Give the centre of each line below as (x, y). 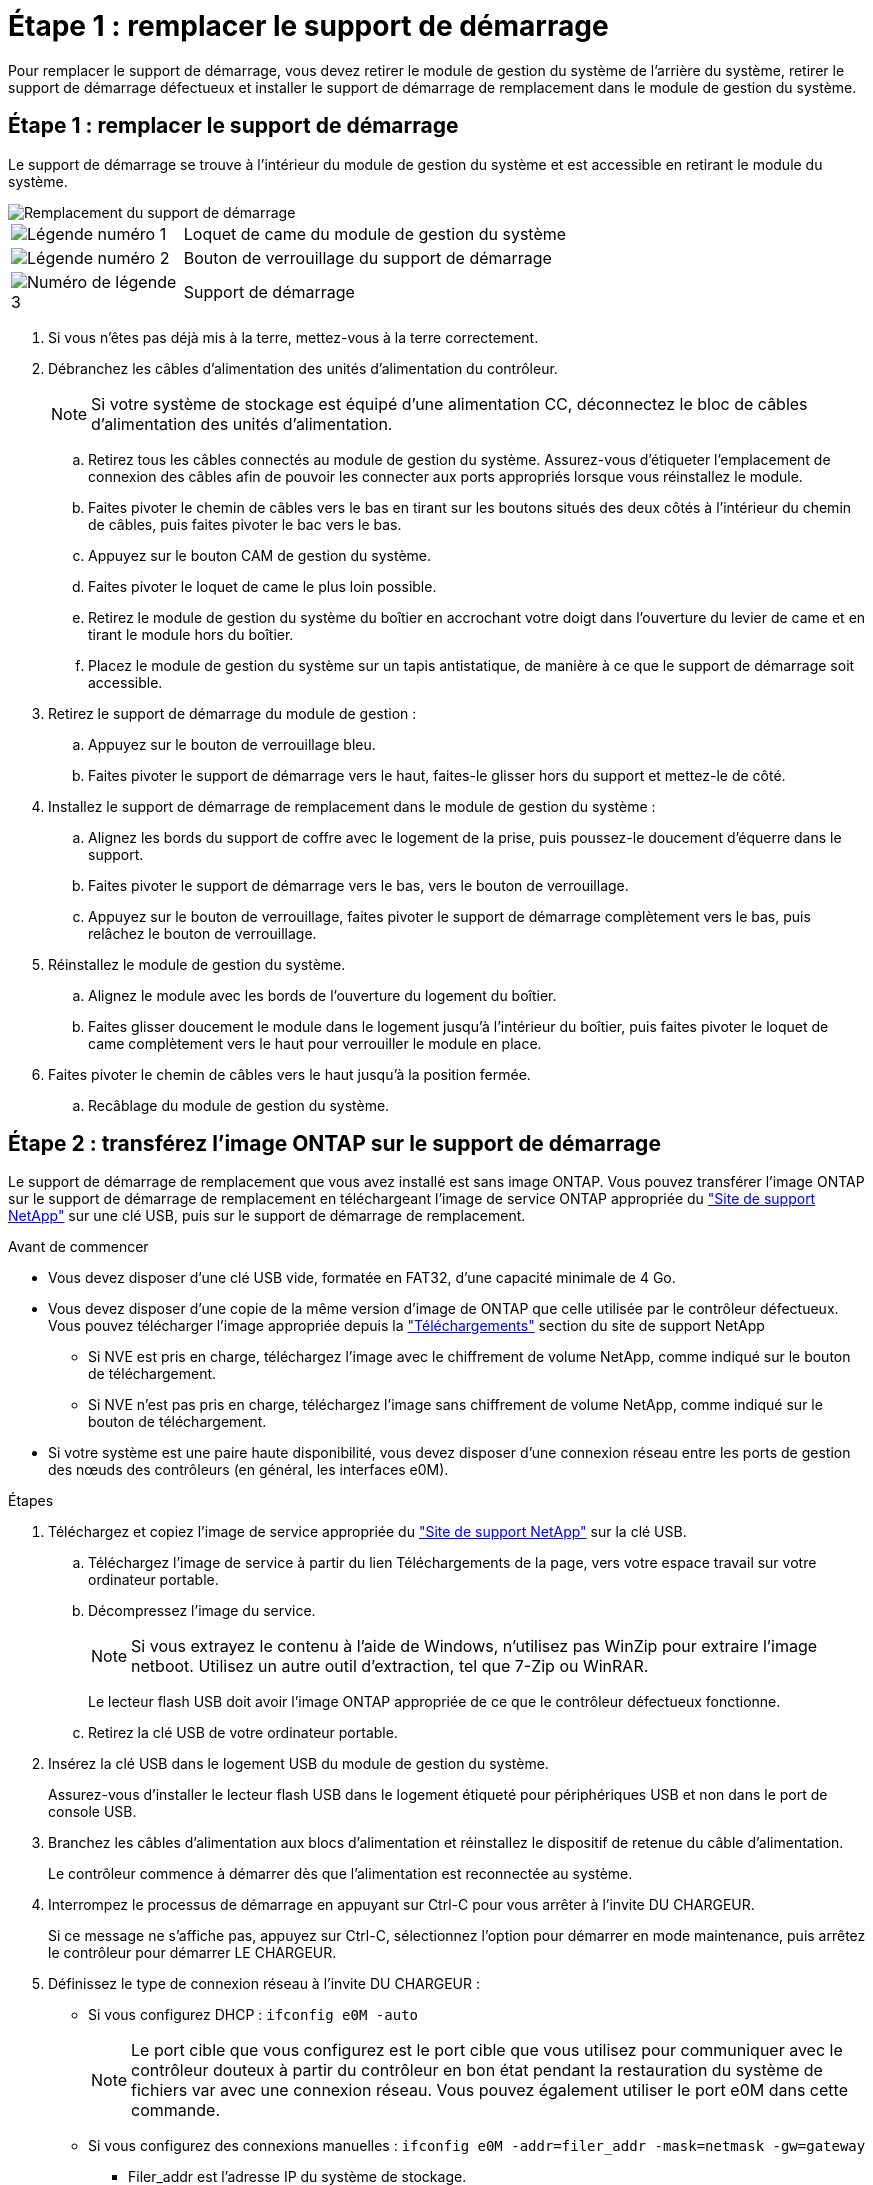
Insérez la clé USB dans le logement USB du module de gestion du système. (298, 1764)
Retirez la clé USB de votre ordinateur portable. (243, 1733)
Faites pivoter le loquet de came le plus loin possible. (262, 586)
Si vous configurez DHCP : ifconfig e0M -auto (253, 2015)
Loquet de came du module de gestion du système (375, 233)
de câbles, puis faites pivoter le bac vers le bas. (245, 524)
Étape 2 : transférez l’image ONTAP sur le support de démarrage (334, 1144)
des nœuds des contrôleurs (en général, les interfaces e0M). (248, 1470)
